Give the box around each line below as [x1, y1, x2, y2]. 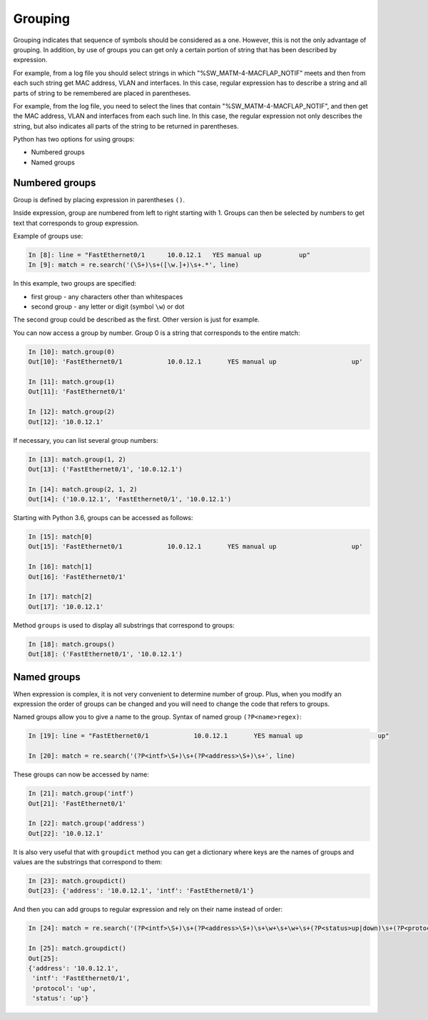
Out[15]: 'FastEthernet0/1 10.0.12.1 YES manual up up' [28, 543, 363, 551]
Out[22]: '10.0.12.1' [28, 829, 104, 837]
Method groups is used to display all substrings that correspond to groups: [13, 621, 235, 629]
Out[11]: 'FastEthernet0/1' [28, 388, 126, 396]
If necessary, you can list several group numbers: [13, 436, 158, 444]
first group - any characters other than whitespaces [31, 292, 183, 301]
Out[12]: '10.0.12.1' [28, 418, 104, 426]
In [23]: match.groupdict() [28, 877, 126, 885]
